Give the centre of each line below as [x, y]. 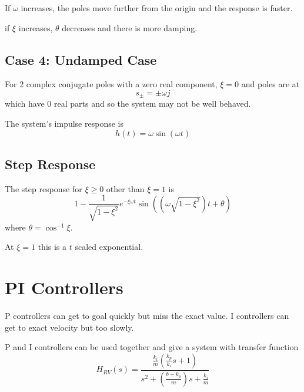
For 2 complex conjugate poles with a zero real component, [111, 84]
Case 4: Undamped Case [81, 59]
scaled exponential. [109, 247]
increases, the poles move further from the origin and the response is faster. [157, 8]
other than [125, 188]
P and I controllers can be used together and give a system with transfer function [152, 347]
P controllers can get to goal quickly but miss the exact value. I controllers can [147, 316]
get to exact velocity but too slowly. [69, 327]
